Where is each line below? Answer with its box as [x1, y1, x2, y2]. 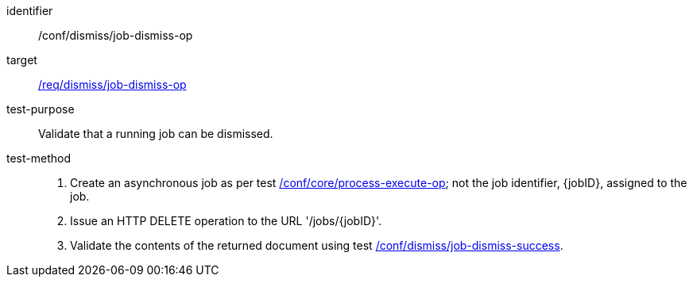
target [6, 53, 37, 67]
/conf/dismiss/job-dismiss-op [38, 29, 193, 42]
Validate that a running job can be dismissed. [38, 127, 273, 140]
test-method [6, 151, 71, 165]
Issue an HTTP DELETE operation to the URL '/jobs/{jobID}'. [70, 214, 382, 228]
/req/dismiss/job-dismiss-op [38, 78, 187, 91]
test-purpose [6, 102, 75, 116]
